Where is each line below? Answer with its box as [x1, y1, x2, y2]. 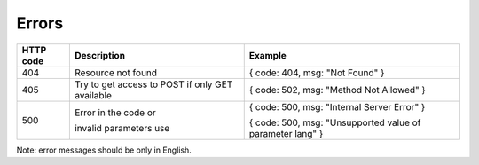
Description [74, 49, 126, 61]
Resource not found [74, 67, 158, 79]
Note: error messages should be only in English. [16, 145, 192, 155]
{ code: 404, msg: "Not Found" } [248, 67, 385, 79]
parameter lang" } [248, 127, 324, 139]
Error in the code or [74, 106, 157, 119]
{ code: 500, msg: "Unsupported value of [248, 116, 421, 129]
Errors [16, 13, 64, 33]
